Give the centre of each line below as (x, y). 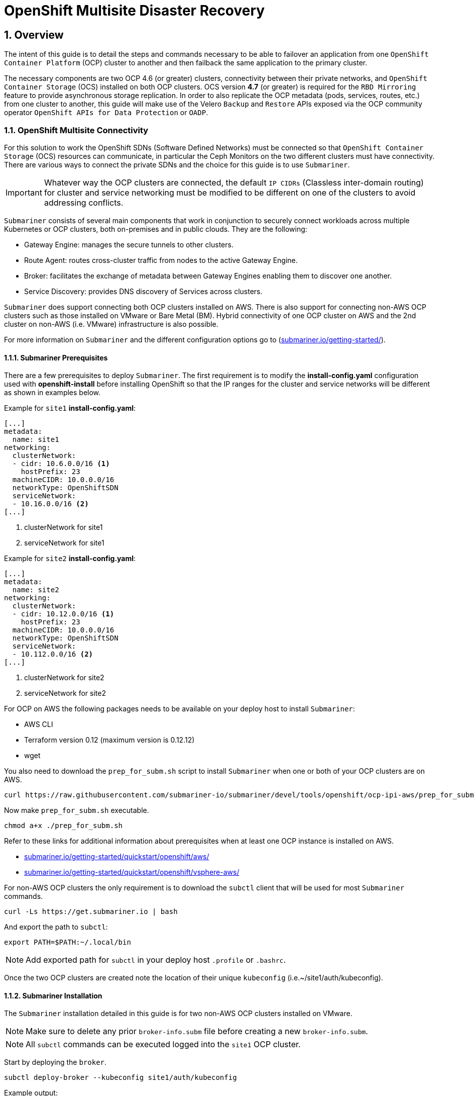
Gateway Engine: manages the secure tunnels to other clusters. (129, 244)
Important (24, 192)
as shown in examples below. (52, 393)
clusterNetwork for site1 (64, 527)
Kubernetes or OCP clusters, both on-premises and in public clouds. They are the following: (156, 229)
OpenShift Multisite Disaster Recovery (135, 11)
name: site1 (36, 440)
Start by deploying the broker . (55, 1062)
